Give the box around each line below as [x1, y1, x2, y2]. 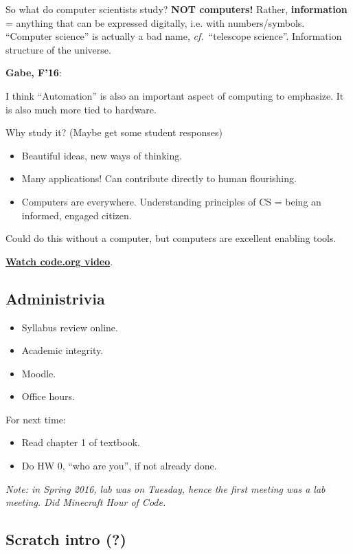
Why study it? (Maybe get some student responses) [5, 125, 223, 140]
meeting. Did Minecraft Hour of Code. [5, 495, 166, 509]
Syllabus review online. [21, 320, 118, 334]
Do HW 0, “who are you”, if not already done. [21, 458, 217, 473]
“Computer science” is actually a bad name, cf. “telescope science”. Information [5, 29, 342, 43]
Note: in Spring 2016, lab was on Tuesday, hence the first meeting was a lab [5, 481, 326, 496]
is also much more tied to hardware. [5, 102, 157, 116]
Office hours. [21, 389, 75, 403]
